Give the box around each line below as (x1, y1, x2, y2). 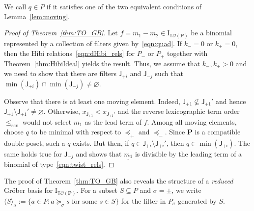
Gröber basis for (4, 185, 53, 195)
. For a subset (76, 185, 117, 195)
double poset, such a (4, 137, 65, 148)
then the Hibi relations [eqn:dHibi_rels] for (4, 48, 135, 58)
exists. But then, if (73, 137, 129, 148)
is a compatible (195, 126, 241, 136)
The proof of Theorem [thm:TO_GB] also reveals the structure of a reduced (4, 175, 233, 185)
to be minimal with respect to (31, 126, 121, 136)
